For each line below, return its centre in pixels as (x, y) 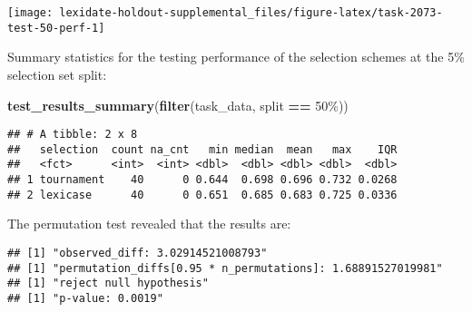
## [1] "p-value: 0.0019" (85, 298)
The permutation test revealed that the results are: (149, 224)
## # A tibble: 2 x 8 (73, 135)
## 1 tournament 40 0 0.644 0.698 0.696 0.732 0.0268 (202, 180)
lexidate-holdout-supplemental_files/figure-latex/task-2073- (251, 13)
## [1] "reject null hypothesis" (108, 283)
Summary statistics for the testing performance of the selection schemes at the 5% (236, 57)
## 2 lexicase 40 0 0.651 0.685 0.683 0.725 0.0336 (202, 195)
